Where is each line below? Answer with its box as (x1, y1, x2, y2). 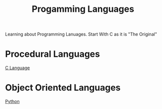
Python (5, 99, 20, 105)
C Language (5, 65, 30, 71)
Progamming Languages (32, 3, 134, 15)
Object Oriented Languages (5, 82, 121, 93)
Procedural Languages (5, 48, 100, 60)
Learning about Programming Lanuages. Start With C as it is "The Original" (5, 31, 157, 37)
